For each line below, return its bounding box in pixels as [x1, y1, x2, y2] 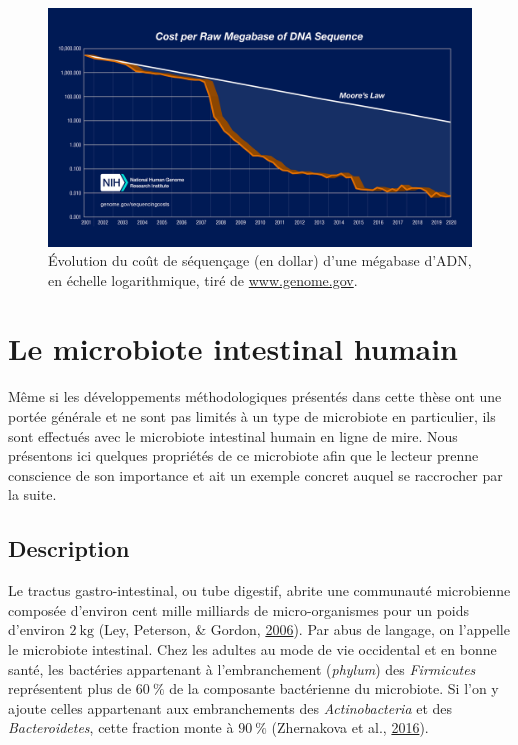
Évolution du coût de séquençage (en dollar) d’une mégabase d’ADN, [48, 250, 472, 271]
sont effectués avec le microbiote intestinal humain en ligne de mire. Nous [8, 425, 458, 446]
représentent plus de [8, 678, 132, 699]
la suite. [8, 484, 57, 505]
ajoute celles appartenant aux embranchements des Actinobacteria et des [8, 697, 453, 718]
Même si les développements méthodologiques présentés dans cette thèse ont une [8, 386, 502, 407]
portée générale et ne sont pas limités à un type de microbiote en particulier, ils [8, 406, 496, 426]
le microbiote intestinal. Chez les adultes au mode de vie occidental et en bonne [8, 638, 497, 659]
